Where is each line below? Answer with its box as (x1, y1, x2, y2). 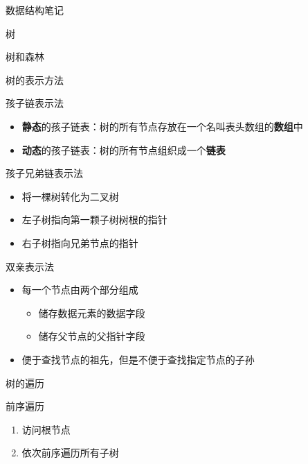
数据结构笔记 (6, 3, 64, 17)
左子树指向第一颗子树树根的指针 (21, 212, 167, 227)
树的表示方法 (6, 72, 64, 87)
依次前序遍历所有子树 (21, 445, 119, 460)
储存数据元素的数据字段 (38, 305, 145, 320)
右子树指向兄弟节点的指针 (21, 235, 138, 250)
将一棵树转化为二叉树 (21, 189, 119, 203)
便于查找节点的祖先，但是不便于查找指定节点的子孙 (21, 352, 255, 366)
